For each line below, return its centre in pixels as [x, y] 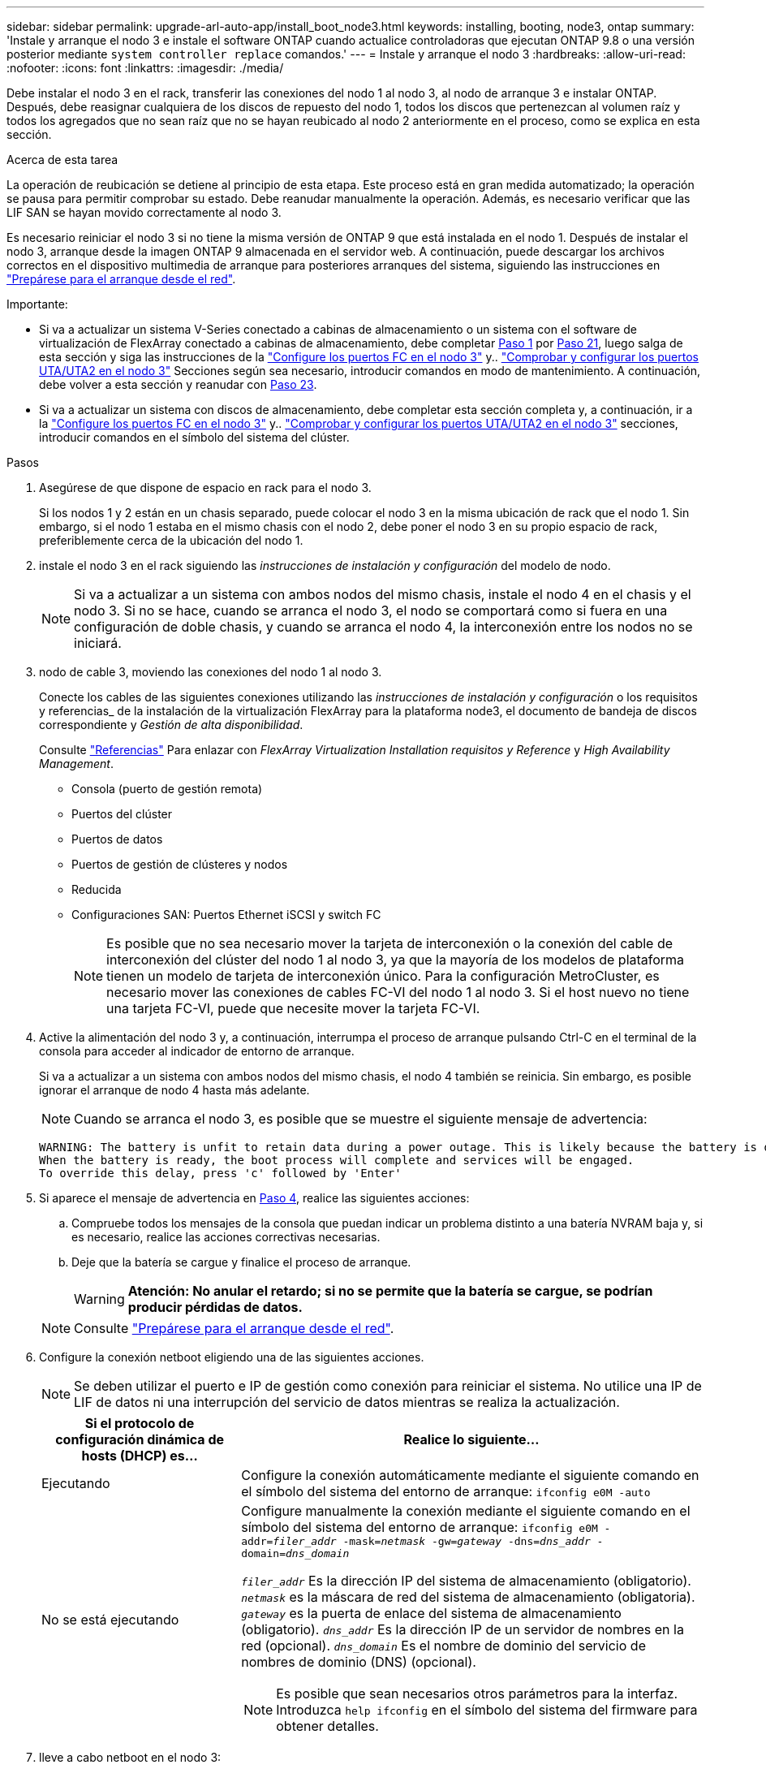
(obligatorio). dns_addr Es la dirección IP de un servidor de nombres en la [463, 1629]
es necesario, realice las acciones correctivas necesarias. [226, 1237]
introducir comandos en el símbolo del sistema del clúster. [194, 437]
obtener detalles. [327, 1726]
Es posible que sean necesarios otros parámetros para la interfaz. [477, 1693]
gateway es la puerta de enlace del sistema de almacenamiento [431, 1613]
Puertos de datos [117, 839]
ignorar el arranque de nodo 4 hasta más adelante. [174, 1090]
